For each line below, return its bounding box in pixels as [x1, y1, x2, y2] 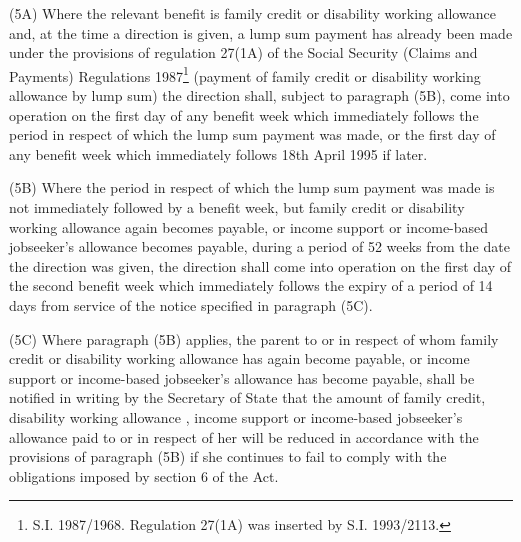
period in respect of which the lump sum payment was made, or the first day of [9, 124, 496, 145]
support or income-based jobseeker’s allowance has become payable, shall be [9, 367, 475, 388]
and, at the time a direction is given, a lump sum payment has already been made [9, 22, 513, 43]
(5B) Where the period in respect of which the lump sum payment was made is [9, 177, 495, 198]
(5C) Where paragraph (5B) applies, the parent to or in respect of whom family [9, 328, 499, 349]
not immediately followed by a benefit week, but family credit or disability [9, 197, 465, 217]
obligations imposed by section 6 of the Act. [9, 465, 279, 486]
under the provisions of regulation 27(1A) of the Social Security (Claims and [9, 42, 478, 63]
